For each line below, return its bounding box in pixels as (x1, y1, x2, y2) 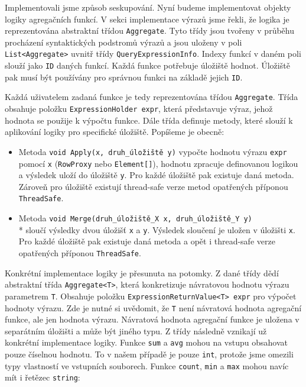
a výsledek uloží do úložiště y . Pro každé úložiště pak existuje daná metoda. (18, 169, 294, 181)
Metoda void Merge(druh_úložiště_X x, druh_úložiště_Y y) (18, 212, 252, 224)
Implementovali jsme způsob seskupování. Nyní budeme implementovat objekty (5, 1, 291, 13)
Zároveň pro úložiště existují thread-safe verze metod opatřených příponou (18, 180, 288, 192)
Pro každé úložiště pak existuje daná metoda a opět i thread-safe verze (18, 235, 275, 247)
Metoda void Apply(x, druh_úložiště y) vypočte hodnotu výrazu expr (18, 145, 287, 157)
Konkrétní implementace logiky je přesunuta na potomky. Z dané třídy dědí (5, 266, 279, 279)
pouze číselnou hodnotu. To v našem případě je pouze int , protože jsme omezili (5, 348, 294, 360)
